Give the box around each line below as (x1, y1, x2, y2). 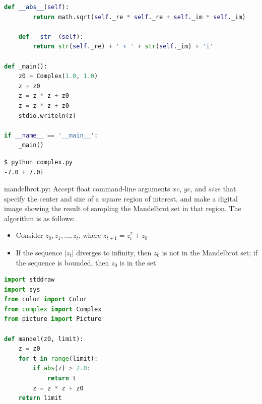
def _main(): (4, 62, 47, 70)
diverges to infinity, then (76, 247, 152, 257)
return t (47, 375, 77, 382)
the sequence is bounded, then (16, 257, 109, 267)
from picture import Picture (4, 315, 102, 323)
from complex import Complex (4, 305, 102, 313)
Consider (16, 230, 43, 240)
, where (78, 230, 101, 240)
